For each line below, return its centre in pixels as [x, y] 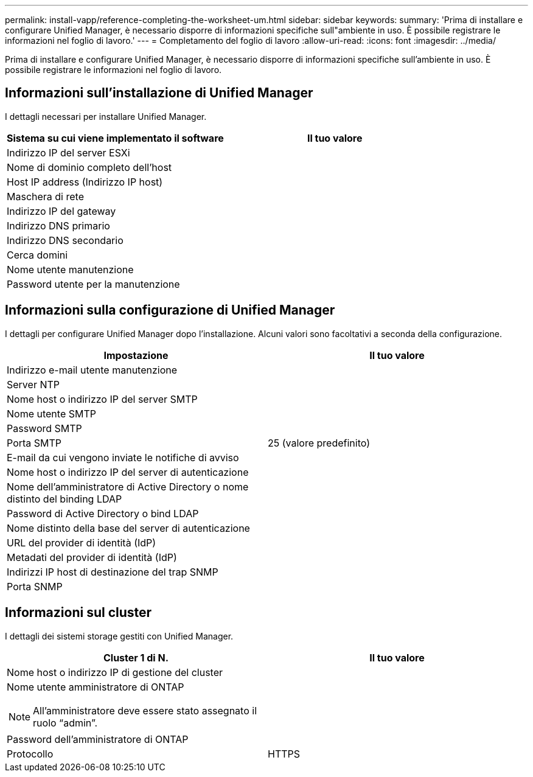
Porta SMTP [34, 443]
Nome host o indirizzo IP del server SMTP [102, 399]
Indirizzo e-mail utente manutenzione [92, 370]
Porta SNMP [35, 586]
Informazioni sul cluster [78, 613]
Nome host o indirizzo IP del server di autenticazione [128, 472]
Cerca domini [37, 255]
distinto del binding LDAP [64, 499]
